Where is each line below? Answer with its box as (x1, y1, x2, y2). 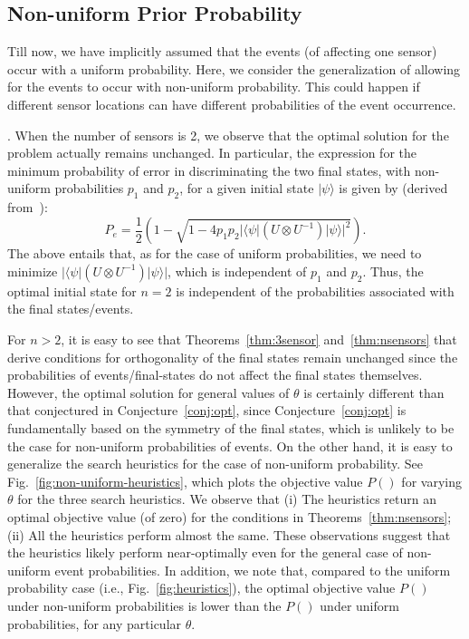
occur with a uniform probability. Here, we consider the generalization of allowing (7, 59, 461, 78)
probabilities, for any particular (7, 614, 182, 633)
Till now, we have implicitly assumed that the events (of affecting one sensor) (7, 42, 437, 61)
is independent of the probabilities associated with (176, 281, 455, 300)
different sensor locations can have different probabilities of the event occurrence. (7, 94, 456, 113)
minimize (7, 261, 58, 280)
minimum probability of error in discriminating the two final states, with (7, 160, 411, 179)
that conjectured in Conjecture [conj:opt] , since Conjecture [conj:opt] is (7, 401, 407, 420)
